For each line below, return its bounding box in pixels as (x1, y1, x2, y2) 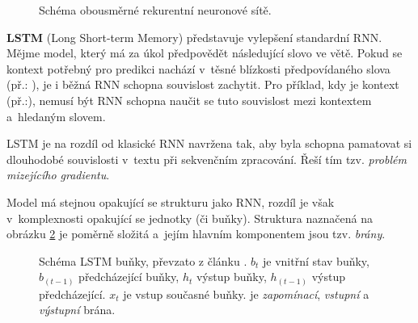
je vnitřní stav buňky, (262, 252, 369, 269)
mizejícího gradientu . (6, 166, 110, 183)
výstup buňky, (196, 268, 267, 285)
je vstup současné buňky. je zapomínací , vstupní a (123, 285, 369, 302)
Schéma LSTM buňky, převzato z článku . (39, 252, 247, 269)
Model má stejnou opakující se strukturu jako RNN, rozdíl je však (6, 193, 335, 210)
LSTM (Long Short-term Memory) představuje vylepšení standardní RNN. (6, 28, 382, 45)
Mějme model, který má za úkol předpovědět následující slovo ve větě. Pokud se (6, 44, 403, 61)
